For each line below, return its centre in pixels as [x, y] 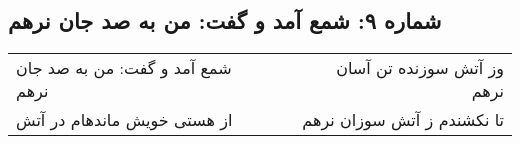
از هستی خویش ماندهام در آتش [124, 120]
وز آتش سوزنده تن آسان [420, 68]
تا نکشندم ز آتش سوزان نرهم [403, 120]
